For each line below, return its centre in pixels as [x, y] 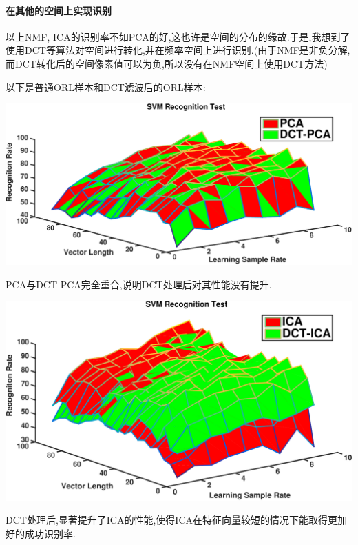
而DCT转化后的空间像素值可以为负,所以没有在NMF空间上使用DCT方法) [167, 63]
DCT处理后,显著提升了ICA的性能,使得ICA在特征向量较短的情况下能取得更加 [177, 520]
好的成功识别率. [41, 533]
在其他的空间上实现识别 [59, 10]
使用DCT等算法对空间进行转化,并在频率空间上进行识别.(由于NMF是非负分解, [178, 50]
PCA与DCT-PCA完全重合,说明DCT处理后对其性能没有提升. [139, 284]
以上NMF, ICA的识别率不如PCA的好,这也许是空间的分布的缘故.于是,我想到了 [178, 36]
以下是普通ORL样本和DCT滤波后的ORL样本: [106, 87]
